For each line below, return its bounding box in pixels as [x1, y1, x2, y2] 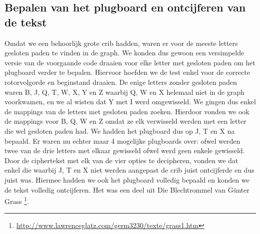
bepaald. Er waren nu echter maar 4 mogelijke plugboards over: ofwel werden [4, 135, 241, 146]
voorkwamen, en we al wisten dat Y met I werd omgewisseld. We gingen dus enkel [4, 96, 256, 107]
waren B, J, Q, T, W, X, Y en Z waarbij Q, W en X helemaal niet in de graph [4, 86, 245, 97]
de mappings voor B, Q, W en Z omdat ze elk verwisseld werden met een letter [4, 116, 247, 126]
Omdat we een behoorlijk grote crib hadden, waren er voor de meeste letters [4, 37, 238, 48]
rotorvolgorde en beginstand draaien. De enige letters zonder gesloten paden [4, 76, 237, 87]
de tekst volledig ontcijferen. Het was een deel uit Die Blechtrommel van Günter [4, 184, 250, 195]
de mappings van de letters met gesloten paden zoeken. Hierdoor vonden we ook [4, 106, 250, 116]
